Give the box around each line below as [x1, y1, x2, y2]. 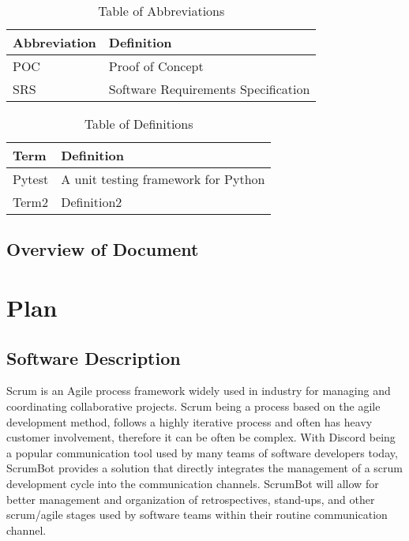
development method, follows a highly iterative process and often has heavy [6, 413, 373, 430]
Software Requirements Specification [108, 80, 310, 98]
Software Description [6, 345, 181, 370]
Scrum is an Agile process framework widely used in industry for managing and [6, 382, 391, 399]
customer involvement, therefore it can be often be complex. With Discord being [6, 429, 396, 445]
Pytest [13, 170, 49, 188]
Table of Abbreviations [98, 2, 225, 20]
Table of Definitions [84, 115, 193, 133]
